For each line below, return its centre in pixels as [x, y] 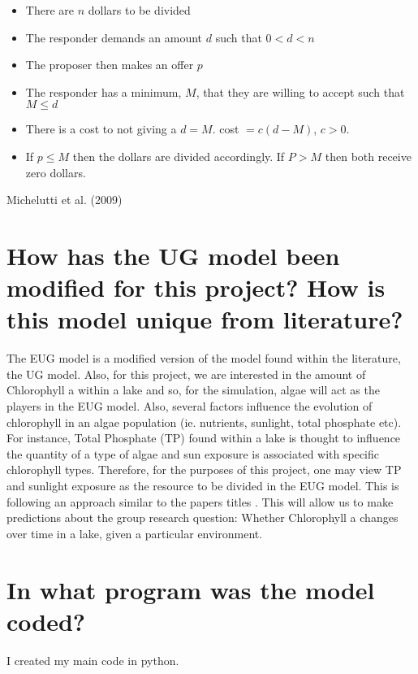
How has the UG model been [173, 255]
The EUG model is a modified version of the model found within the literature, [204, 358]
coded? [46, 621]
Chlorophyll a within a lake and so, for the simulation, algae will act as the [193, 390]
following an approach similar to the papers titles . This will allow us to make [200, 501]
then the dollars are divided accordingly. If [179, 156]
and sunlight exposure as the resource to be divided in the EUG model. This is [203, 485]
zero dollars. [56, 172]
